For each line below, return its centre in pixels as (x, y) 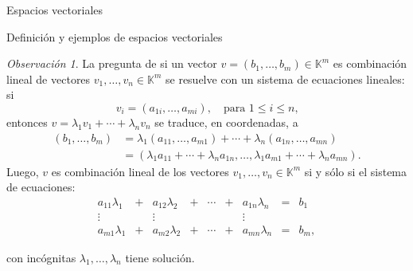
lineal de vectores (49, 79)
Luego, (23, 171)
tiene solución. (160, 257)
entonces (27, 122)
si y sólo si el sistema (356, 171)
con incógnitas (41, 257)
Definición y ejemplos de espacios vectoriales (115, 36)
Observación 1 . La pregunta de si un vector (112, 63)
